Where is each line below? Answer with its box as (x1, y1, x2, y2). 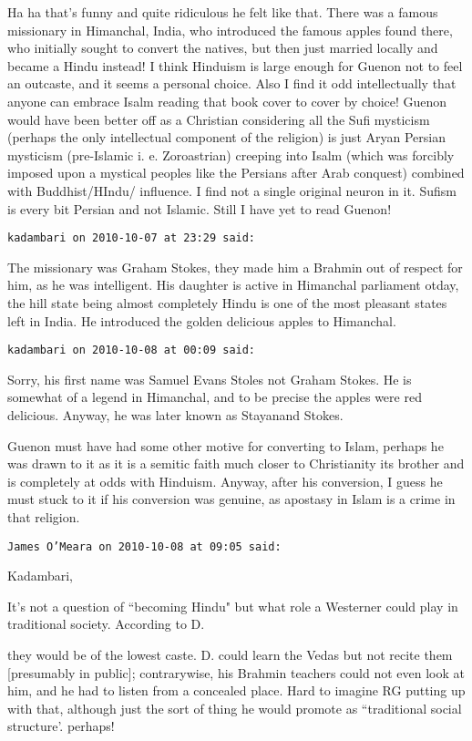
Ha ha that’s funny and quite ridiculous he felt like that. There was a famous (7, 3, 438, 21)
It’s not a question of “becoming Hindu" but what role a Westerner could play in (7, 596, 458, 615)
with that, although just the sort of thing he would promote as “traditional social (7, 698, 462, 717)
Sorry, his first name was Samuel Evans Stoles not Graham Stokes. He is (7, 369, 412, 388)
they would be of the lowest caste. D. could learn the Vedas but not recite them (7, 645, 453, 664)
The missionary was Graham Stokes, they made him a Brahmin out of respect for (7, 257, 463, 276)
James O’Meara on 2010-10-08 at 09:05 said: (7, 540, 282, 553)
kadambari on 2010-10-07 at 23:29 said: (7, 232, 256, 245)
